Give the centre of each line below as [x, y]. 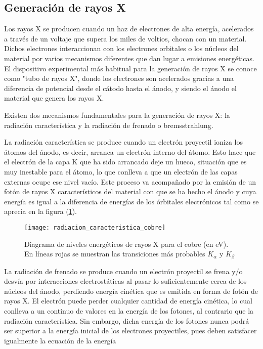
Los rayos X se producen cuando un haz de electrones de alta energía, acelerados [129, 29]
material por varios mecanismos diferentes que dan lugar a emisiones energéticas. [129, 58]
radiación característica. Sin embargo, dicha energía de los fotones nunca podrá [127, 320]
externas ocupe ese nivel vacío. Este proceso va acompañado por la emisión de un [130, 181]
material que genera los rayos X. [54, 98]
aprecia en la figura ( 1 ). [40, 211]
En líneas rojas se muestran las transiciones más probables [115, 254]
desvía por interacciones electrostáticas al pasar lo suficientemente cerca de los [125, 281]
